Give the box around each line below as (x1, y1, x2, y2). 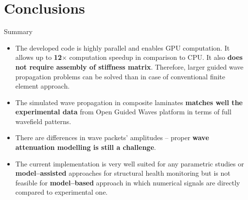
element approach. (15, 81, 70, 91)
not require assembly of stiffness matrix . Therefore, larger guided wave (15, 61, 244, 72)
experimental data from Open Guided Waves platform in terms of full (15, 107, 231, 117)
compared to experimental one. (15, 187, 108, 197)
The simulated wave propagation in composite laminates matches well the (15, 97, 243, 107)
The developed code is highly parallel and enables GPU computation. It (15, 42, 230, 53)
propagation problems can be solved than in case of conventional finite (15, 71, 226, 81)
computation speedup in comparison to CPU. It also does (69, 52, 243, 62)
